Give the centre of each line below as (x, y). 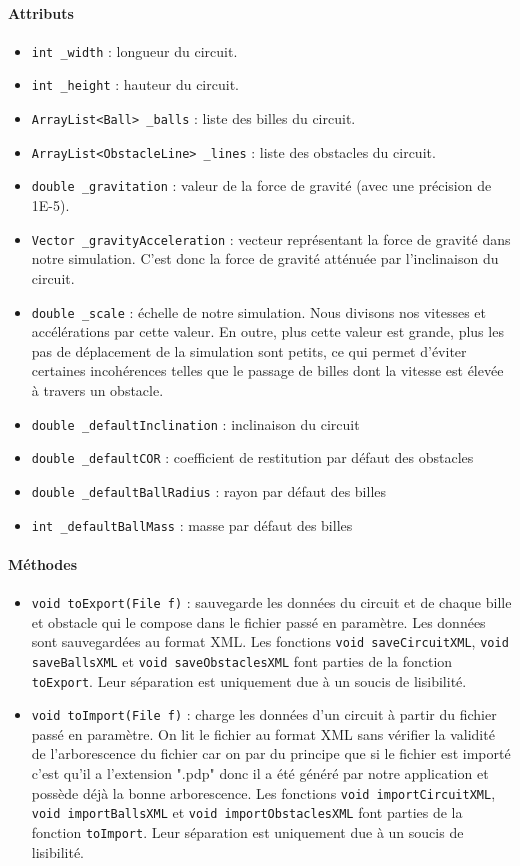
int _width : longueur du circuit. (134, 50)
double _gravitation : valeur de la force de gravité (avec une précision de (261, 185)
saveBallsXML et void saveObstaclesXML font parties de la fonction (242, 660)
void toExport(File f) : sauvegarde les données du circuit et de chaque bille (271, 601)
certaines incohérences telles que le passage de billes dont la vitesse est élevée (267, 370)
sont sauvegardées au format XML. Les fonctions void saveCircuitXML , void (270, 641)
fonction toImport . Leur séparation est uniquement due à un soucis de (247, 831)
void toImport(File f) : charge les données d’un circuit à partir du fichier (264, 714)
